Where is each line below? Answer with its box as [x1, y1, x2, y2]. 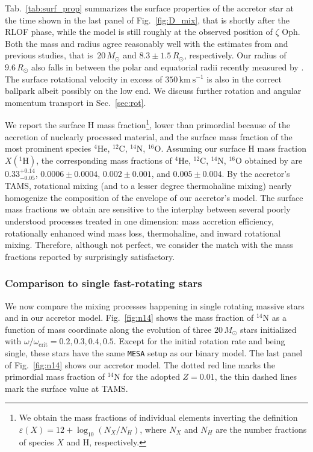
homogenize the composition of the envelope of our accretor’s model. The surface [5, 191, 303, 203]
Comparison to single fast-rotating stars [5, 276, 202, 291]
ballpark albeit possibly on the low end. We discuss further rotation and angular [5, 84, 302, 97]
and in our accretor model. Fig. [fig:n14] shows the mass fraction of [5, 311, 254, 324]
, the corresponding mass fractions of [36, 153, 172, 166]
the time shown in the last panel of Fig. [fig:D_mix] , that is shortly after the [5, 13, 290, 26]
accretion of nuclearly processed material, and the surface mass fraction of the [5, 130, 293, 143]
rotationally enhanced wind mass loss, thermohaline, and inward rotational [5, 226, 281, 239]
